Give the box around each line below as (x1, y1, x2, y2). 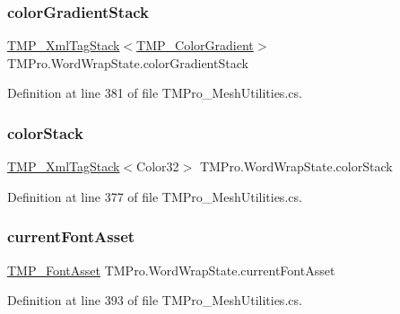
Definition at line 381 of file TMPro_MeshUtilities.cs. (7, 83, 302, 102)
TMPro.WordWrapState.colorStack (199, 157, 393, 176)
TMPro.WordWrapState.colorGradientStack (7, 53, 248, 72)
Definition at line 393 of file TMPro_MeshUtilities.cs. (7, 291, 302, 310)
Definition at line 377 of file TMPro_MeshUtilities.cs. (7, 187, 302, 205)
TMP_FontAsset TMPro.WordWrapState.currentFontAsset (7, 260, 335, 279)
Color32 (136, 157, 179, 176)
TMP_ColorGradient (136, 36, 254, 55)
